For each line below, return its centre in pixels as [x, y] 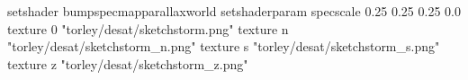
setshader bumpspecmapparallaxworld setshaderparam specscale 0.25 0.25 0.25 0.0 [234, 11]
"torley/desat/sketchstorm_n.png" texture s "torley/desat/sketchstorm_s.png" [224, 46]
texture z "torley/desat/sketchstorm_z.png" [128, 63]
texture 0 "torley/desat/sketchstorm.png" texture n [148, 28]
